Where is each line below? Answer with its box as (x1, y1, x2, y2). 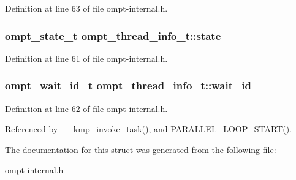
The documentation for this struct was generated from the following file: (5, 143, 276, 156)
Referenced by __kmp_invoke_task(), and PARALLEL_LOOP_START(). (5, 122, 292, 135)
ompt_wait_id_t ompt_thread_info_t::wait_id (5, 78, 251, 93)
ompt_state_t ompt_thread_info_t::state (5, 28, 221, 43)
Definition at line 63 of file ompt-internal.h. (5, 2, 168, 14)
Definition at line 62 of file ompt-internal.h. (5, 102, 168, 114)
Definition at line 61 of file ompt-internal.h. (5, 51, 168, 64)
